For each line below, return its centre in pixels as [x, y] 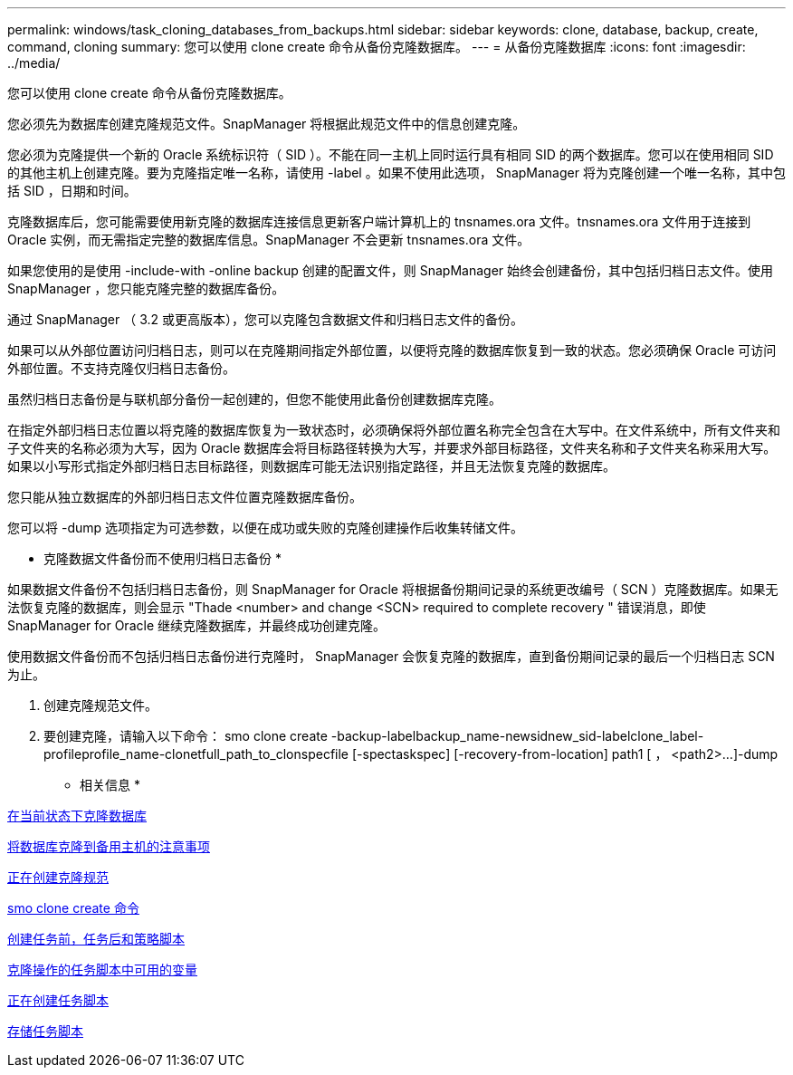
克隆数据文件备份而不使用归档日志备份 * [162, 558]
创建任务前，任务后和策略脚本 [96, 939]
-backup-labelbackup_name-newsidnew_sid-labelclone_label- [517, 736]
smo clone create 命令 [73, 908]
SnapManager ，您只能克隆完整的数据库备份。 [146, 288]
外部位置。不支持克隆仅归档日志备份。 [121, 368]
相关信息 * [110, 785]
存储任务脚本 [45, 1031]
